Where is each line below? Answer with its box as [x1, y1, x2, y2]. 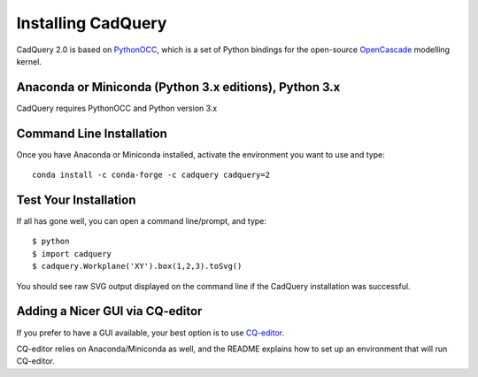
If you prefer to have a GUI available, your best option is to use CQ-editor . [16, 327, 285, 338]
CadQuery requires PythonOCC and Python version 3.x [16, 103, 218, 113]
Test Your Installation [16, 192, 136, 207]
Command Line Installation [16, 126, 167, 141]
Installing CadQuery [16, 13, 167, 33]
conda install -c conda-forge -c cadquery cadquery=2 [32, 170, 270, 181]
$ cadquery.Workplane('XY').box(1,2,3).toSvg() [32, 261, 243, 272]
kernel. [16, 56, 42, 66]
